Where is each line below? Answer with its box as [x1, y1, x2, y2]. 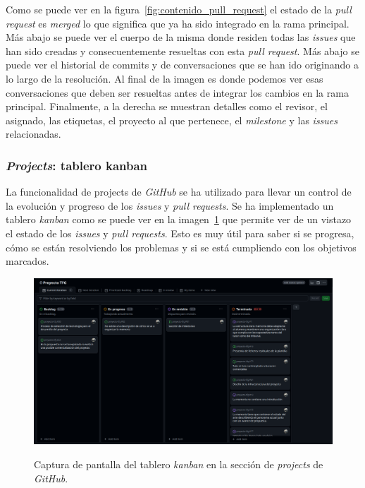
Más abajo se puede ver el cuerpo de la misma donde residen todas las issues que [6, 30, 356, 44]
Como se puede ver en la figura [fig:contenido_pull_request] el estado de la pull [6, 2, 352, 16]
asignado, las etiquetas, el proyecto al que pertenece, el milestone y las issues [6, 112, 338, 127]
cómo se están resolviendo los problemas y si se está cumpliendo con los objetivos [6, 239, 357, 254]
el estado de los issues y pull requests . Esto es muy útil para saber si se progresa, [6, 225, 354, 240]
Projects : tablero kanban [6, 156, 148, 174]
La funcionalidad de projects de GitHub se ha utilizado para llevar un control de [6, 184, 352, 199]
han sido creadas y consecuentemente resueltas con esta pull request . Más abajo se [6, 43, 359, 58]
